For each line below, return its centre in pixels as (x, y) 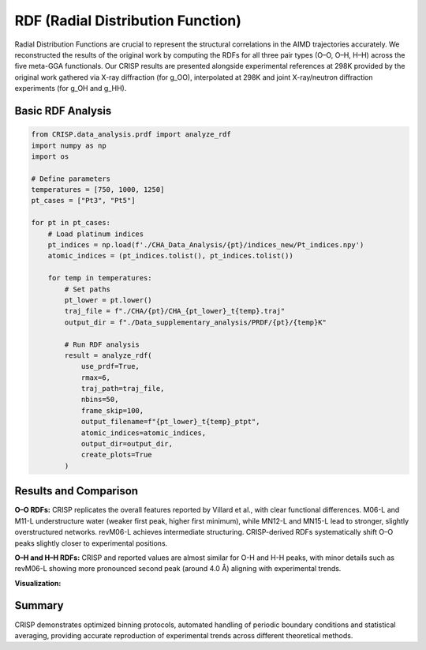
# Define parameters (71, 178)
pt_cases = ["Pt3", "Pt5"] (83, 201)
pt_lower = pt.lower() (108, 300)
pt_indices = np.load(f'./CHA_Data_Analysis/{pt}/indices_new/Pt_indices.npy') (206, 245)
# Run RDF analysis (102, 344)
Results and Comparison (76, 491)
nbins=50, (100, 400)
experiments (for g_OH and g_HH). (71, 88)
